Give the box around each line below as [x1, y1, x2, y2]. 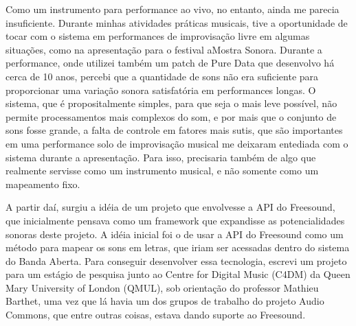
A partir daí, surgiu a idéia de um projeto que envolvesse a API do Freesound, [5, 200, 335, 214]
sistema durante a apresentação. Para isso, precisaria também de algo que [5, 150, 316, 164]
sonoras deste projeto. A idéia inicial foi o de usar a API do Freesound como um [5, 226, 344, 241]
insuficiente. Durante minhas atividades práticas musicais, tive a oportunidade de [5, 15, 348, 30]
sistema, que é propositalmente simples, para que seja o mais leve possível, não [5, 96, 337, 110]
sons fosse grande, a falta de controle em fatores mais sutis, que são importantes [5, 123, 343, 137]
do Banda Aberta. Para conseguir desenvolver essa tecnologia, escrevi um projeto [5, 253, 347, 268]
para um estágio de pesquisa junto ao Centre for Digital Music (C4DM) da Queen [5, 267, 351, 281]
